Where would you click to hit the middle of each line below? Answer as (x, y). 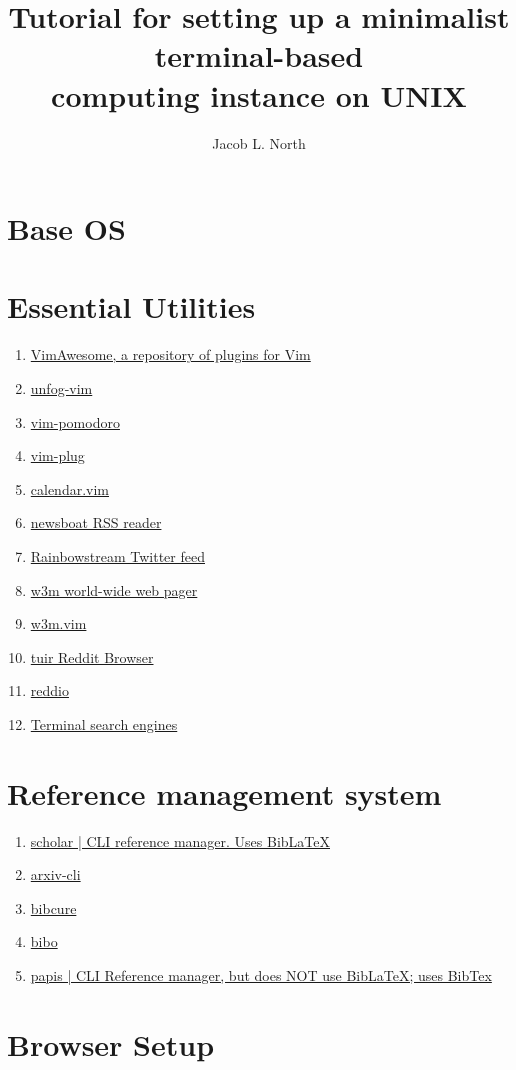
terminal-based (259, 55)
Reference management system (224, 792)
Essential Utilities (131, 306)
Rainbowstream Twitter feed (117, 555)
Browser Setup (111, 1043)
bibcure (53, 907)
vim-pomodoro (75, 421)
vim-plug (57, 455)
